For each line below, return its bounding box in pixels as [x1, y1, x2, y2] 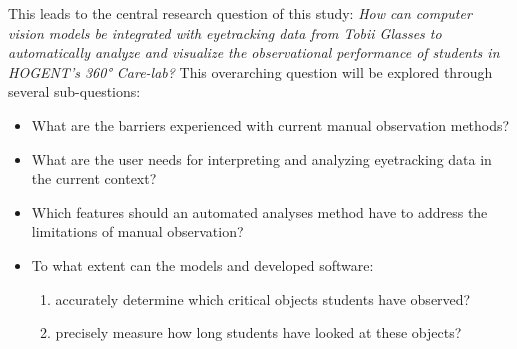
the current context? [31, 168, 157, 189]
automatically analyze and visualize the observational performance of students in [8, 42, 500, 63]
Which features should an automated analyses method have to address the [31, 201, 488, 222]
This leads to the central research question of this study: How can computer [8, 3, 472, 23]
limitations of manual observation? [31, 221, 244, 242]
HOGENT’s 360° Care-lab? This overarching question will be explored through [8, 61, 493, 82]
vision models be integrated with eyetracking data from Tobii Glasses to [8, 22, 442, 43]
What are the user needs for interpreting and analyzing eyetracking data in [31, 148, 492, 169]
